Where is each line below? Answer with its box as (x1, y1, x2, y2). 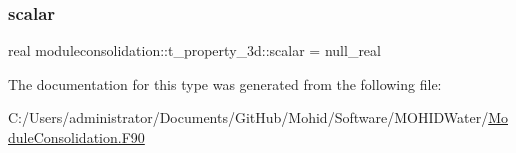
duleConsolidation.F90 (8, 127, 145, 147)
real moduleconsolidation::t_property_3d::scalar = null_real (8, 40, 381, 61)
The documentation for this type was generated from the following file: (8, 73, 442, 94)
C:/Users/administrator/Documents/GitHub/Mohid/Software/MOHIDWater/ (8, 107, 489, 128)
